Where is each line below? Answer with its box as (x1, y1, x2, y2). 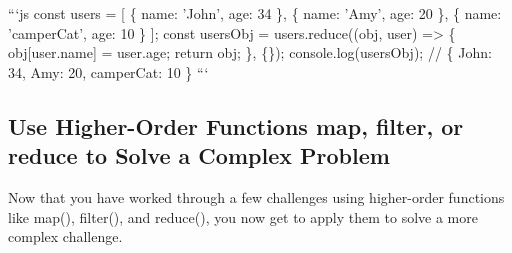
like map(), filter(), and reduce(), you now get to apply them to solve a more (8, 206, 478, 227)
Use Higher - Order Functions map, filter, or (8, 110, 464, 141)
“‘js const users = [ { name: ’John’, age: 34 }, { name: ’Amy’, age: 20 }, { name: (8, 3, 502, 23)
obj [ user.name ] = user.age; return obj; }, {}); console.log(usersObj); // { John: (8, 42, 492, 63)
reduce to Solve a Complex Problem (8, 140, 390, 171)
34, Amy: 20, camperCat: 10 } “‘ (8, 61, 209, 82)
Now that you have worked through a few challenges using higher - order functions (8, 186, 505, 207)
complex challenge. (8, 226, 123, 247)
